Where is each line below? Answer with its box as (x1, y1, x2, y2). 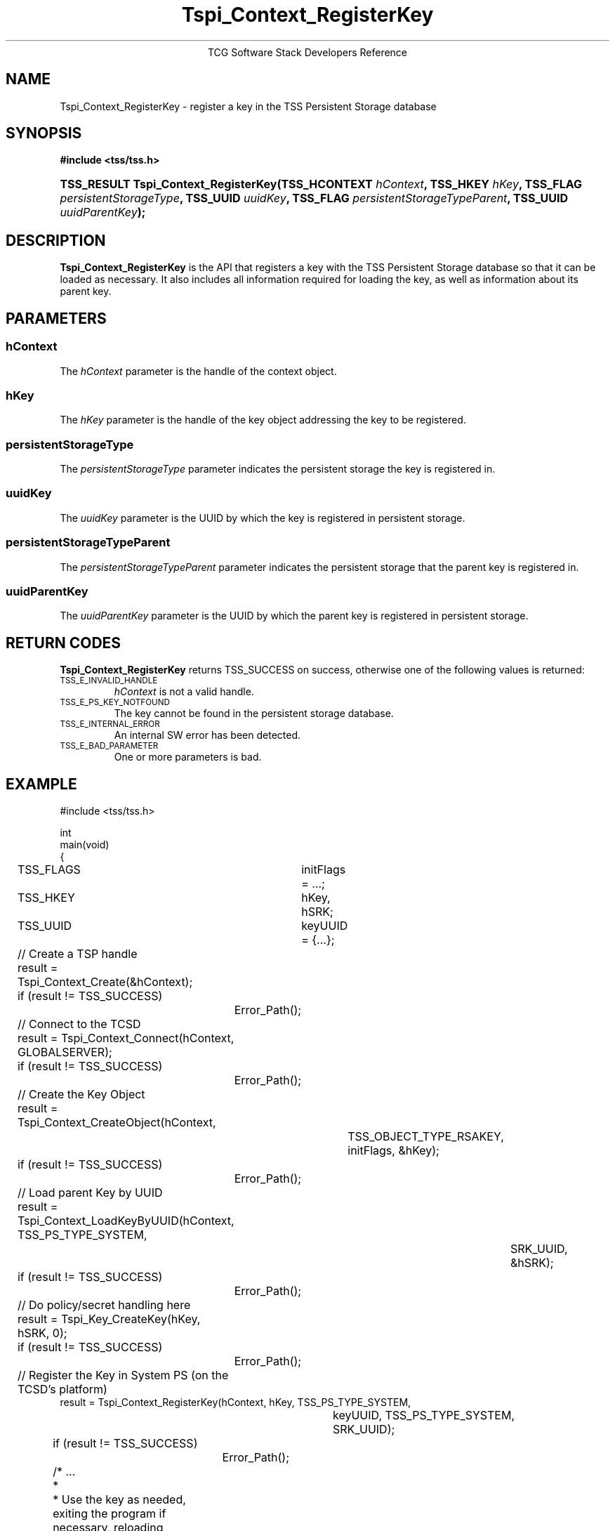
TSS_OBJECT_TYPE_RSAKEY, (348, 1129, 504, 1143)
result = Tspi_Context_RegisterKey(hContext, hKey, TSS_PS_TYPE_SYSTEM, (60, 1395, 411, 1408)
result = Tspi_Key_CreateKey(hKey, (17, 1311, 201, 1326)
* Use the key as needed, (53, 1492, 186, 1506)
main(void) (60, 838, 110, 850)
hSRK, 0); (17, 1325, 67, 1340)
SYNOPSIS (6, 124, 82, 143)
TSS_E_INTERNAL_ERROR (60, 719, 160, 730)
